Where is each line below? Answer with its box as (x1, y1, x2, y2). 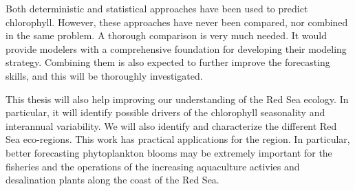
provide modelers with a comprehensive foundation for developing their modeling (6, 41, 347, 56)
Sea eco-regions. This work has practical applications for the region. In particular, (6, 132, 350, 146)
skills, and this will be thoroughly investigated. (6, 68, 203, 82)
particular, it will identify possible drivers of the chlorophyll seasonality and (6, 105, 325, 120)
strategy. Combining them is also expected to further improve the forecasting (6, 55, 330, 69)
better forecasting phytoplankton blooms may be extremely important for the (6, 145, 332, 159)
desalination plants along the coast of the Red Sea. (6, 172, 219, 187)
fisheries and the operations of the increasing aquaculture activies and (6, 159, 300, 173)
